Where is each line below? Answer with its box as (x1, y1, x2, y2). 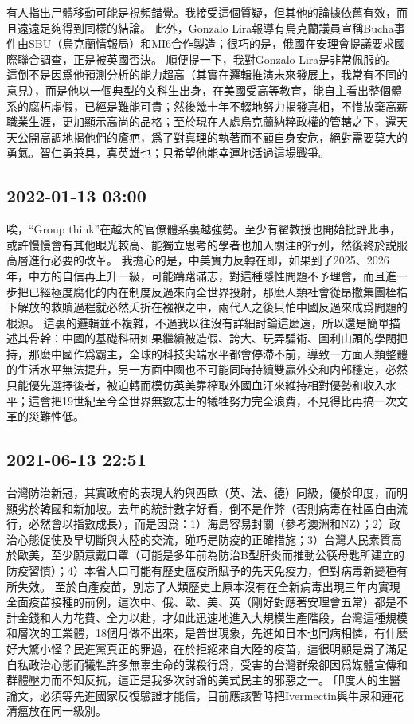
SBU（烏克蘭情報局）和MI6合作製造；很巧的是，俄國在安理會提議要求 (28, 35, 395, 52)
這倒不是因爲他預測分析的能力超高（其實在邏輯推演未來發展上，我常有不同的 (6, 66, 408, 83)
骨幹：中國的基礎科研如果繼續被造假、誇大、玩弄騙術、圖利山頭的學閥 (28, 330, 396, 346)
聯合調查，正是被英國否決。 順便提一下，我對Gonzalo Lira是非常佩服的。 (17, 50, 397, 67)
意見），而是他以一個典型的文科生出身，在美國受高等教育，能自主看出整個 (6, 81, 391, 98)
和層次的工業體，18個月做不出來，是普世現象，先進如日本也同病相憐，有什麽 (6, 624, 408, 641)
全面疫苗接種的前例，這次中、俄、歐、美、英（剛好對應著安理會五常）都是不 (6, 593, 408, 610)
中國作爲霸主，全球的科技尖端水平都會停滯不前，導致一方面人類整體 (50, 345, 408, 362)
